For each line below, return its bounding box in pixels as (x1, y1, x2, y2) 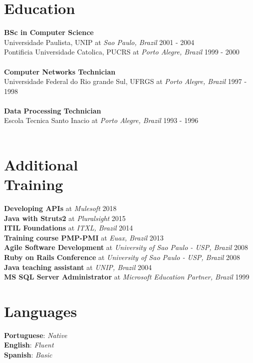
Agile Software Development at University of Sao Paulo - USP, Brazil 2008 (4, 242, 248, 252)
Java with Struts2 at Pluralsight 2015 (4, 212, 126, 223)
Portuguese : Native (4, 329, 67, 340)
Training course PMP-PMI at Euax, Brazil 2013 (4, 232, 164, 242)
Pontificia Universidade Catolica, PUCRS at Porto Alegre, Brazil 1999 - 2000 (4, 46, 240, 57)
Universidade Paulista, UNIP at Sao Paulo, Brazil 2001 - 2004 (4, 36, 195, 47)
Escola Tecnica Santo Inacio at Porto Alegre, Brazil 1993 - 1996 (4, 115, 199, 125)
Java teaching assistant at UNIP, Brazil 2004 (4, 261, 152, 272)
